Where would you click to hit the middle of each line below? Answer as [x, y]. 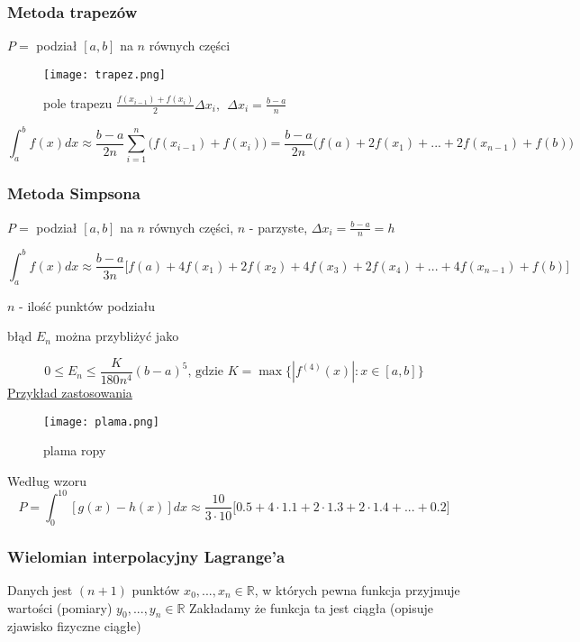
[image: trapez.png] [105, 74]
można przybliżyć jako [117, 336]
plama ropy [75, 450]
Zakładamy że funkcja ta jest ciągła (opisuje [311, 607]
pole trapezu [78, 103]
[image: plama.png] [101, 422]
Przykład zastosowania [70, 393]
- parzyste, [278, 227]
